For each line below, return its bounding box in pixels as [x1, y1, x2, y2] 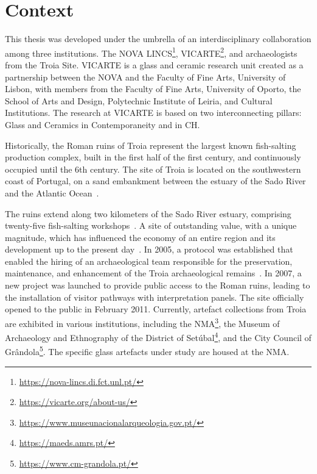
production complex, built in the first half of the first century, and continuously [5, 151, 301, 163]
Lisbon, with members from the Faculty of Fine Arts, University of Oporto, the [5, 82, 301, 95]
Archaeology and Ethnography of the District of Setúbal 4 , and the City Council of [5, 329, 312, 343]
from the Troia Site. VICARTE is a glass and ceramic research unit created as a [5, 58, 304, 71]
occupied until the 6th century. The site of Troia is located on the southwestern [5, 162, 301, 175]
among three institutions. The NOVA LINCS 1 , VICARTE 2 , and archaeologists [5, 45, 298, 59]
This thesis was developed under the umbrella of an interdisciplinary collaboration [5, 32, 312, 45]
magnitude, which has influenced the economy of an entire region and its [5, 231, 276, 243]
